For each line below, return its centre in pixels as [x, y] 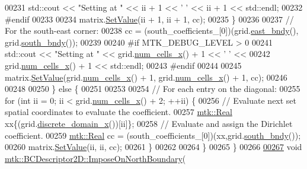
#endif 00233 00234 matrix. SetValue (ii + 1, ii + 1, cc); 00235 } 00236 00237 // [149, 19]
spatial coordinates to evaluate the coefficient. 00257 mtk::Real [119, 112]
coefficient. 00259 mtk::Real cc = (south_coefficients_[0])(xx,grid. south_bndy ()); [153, 135]
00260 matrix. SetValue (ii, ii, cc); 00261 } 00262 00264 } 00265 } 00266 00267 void [153, 147]
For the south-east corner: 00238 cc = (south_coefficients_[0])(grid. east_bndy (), [152, 31]
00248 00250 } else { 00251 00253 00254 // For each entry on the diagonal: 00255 [153, 89]
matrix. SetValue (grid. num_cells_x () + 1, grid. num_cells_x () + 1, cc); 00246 [146, 77]
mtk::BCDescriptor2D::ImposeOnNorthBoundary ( [95, 158]
